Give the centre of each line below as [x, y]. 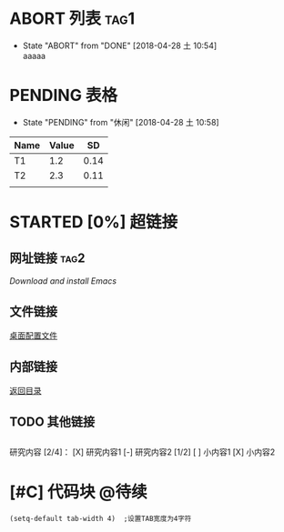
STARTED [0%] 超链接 [94, 222]
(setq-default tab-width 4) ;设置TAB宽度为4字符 [101, 519]
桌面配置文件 [33, 335]
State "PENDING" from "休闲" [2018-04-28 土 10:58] [121, 122]
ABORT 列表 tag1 [72, 19]
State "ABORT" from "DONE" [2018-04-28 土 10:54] [120, 45]
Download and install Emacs [63, 281]
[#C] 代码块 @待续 [78, 492]
